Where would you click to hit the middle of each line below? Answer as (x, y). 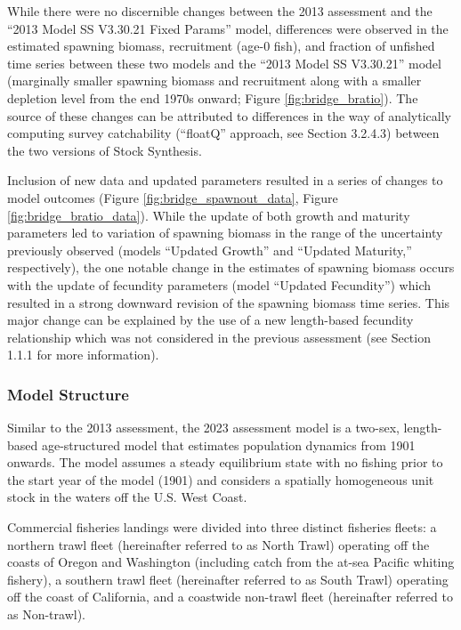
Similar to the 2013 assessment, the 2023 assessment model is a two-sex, (203, 428)
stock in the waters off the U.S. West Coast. (127, 497)
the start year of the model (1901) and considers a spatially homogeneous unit (221, 479)
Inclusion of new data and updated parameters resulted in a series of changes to (225, 180)
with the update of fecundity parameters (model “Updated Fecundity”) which (219, 284)
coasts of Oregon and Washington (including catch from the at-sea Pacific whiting (231, 562)
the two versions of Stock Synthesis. (105, 150)
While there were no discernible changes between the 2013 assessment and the (220, 11)
